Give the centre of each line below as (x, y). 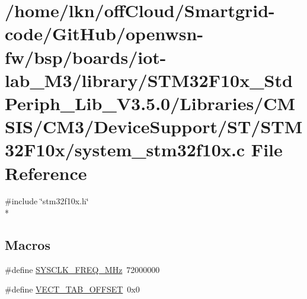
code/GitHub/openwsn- (104, 33)
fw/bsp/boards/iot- (86, 57)
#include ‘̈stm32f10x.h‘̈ (47, 201)
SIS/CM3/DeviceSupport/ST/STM (154, 126)
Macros (28, 245)
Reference (46, 173)
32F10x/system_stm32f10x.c (125, 149)
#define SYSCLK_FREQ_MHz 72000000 (82, 269)
